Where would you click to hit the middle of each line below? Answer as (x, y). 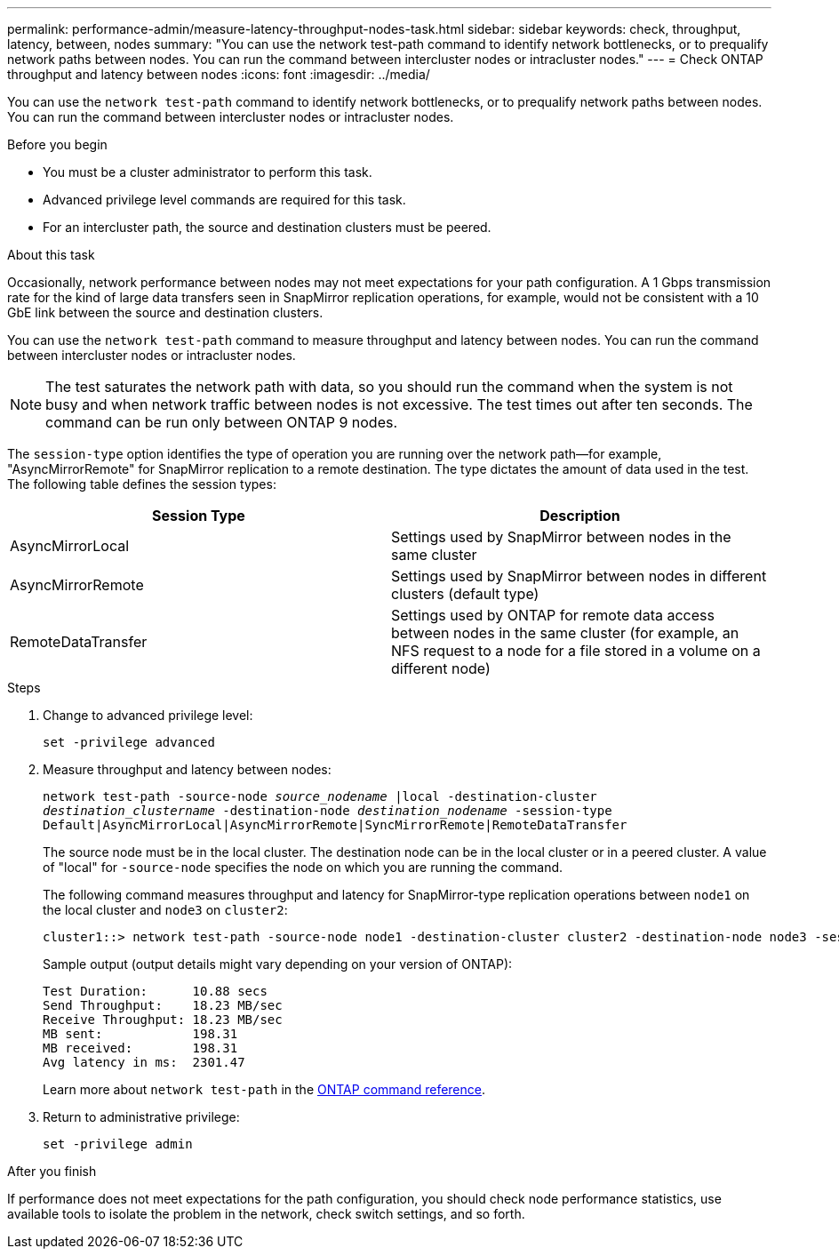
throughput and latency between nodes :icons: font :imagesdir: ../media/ (219, 74)
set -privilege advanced (129, 742)
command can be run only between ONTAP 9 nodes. (222, 422)
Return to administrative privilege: (141, 1117)
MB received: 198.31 (140, 1048)
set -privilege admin (118, 1144)
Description (580, 516)
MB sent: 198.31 (140, 1034)
